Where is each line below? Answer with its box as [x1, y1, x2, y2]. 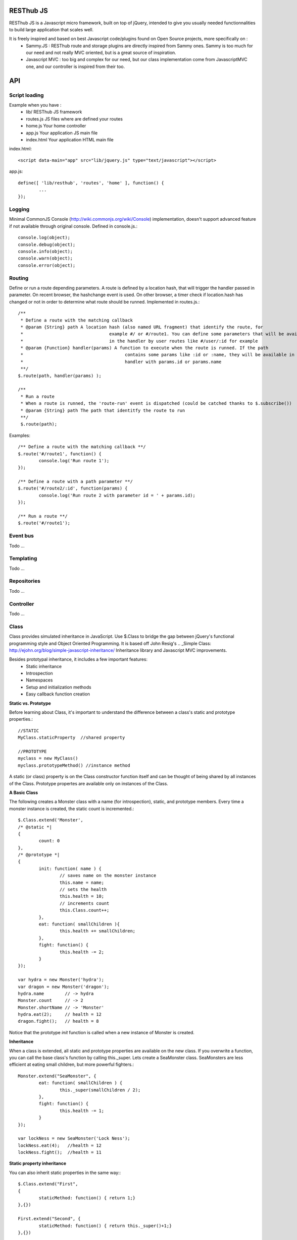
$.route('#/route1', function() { [18, 451, 101, 456]
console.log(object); [18, 235, 70, 241]
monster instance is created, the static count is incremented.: [9, 806, 134, 811]
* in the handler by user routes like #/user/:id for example [20, 338, 258, 344]
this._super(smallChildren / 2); [59, 1087, 141, 1093]
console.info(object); [18, 248, 73, 254]
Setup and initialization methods [26, 684, 92, 690]
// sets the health [59, 887, 107, 892]
